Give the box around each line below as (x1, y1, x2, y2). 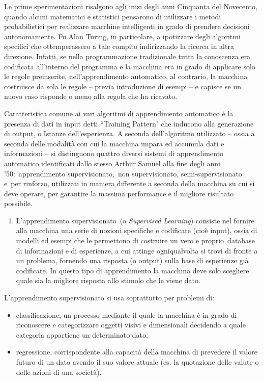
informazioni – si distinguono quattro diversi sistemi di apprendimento (4, 148, 224, 159)
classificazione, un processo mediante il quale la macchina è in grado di (16, 309, 237, 320)
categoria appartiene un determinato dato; (16, 329, 148, 340)
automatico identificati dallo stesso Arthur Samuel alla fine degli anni (4, 158, 220, 168)
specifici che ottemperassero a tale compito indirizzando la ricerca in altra (4, 41, 234, 52)
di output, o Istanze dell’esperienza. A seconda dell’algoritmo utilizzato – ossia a (4, 128, 255, 139)
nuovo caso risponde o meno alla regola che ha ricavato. (4, 91, 178, 101)
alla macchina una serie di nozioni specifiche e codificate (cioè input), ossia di (16, 225, 257, 236)
